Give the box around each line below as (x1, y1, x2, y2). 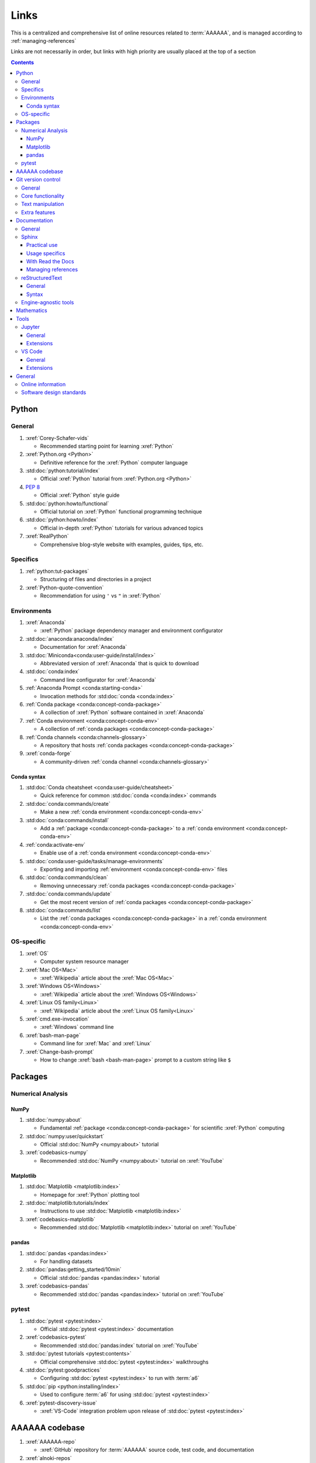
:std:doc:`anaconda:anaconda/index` (25, 635, 114, 642)
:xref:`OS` (25, 950, 49, 957)
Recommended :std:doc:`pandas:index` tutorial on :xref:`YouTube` (40, 1342, 199, 1349)
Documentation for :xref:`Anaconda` (40, 644, 127, 651)
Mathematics (16, 307, 48, 314)
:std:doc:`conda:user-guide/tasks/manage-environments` (25, 857, 164, 864)
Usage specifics (26, 249, 66, 257)
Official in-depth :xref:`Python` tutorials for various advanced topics (40, 524, 204, 531)
